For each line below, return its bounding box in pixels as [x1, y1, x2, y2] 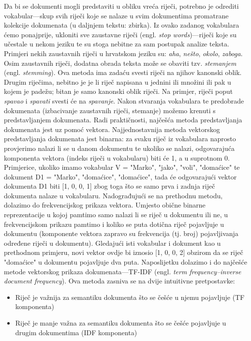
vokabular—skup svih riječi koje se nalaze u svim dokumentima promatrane [4, 10, 229, 20]
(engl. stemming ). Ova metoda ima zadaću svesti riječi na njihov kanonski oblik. [4, 67, 242, 77]
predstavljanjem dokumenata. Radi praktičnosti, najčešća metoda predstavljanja [4, 115, 242, 125]
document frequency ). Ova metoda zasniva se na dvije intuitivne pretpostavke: [4, 276, 235, 286]
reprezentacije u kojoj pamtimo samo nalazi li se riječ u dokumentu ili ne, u [4, 209, 228, 220]
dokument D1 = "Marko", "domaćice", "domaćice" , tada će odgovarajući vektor [4, 171, 237, 181]
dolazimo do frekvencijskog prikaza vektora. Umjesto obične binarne [4, 200, 206, 210]
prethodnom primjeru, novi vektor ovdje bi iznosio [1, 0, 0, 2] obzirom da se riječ [4, 247, 243, 257]
